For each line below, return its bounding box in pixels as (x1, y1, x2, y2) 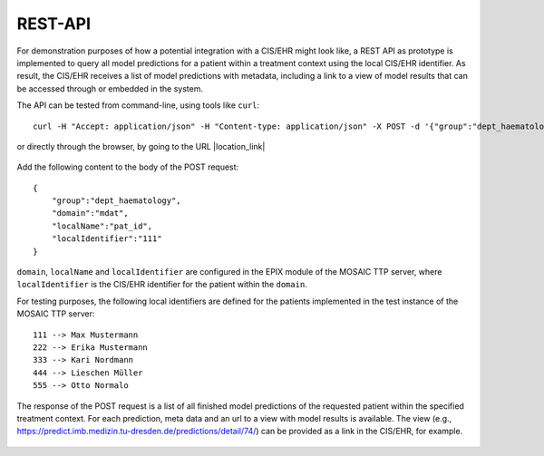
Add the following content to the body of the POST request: (16, 161, 239, 172)
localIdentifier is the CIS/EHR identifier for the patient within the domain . (16, 279, 307, 290)
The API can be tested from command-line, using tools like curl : (16, 100, 260, 111)
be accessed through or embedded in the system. (16, 82, 204, 94)
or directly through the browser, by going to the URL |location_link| (16, 141, 266, 151)
